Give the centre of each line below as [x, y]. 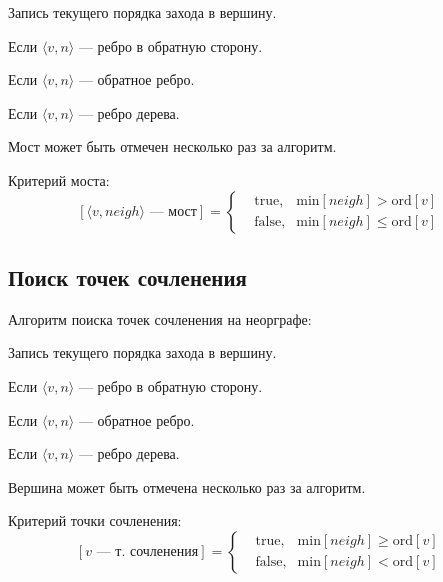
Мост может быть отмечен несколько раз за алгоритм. [172, 146]
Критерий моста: [59, 179]
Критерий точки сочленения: [95, 520]
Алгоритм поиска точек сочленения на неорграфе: [160, 318]
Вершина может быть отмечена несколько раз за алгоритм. [187, 486]
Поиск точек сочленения [127, 276]
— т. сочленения [147, 551]
